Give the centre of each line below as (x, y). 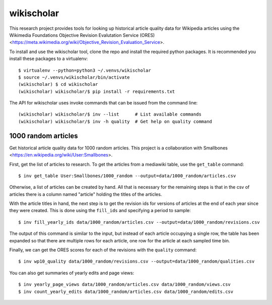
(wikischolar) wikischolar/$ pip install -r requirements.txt (97, 91)
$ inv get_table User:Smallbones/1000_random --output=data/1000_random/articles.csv (127, 176)
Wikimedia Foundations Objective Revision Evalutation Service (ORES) (82, 35)
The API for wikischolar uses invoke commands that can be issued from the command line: (104, 103)
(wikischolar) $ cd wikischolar (58, 84)
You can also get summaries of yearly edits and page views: (72, 273)
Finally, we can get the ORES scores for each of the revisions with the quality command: (103, 250)
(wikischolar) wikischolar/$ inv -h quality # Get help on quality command (115, 121)
